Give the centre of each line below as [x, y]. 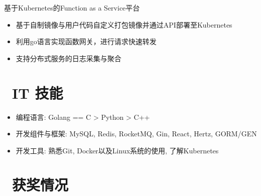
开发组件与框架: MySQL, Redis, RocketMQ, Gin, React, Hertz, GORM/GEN [136, 134]
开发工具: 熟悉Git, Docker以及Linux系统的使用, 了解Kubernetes [117, 150]
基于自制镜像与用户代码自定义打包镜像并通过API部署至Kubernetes [124, 24]
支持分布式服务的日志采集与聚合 [69, 58]
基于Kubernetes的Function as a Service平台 [72, 8]
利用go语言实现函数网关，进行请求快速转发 [86, 41]
